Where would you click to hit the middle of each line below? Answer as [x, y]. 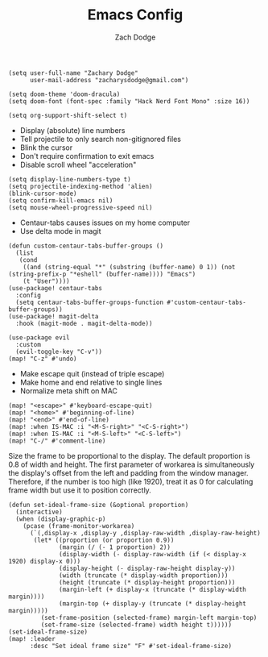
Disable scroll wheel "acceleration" [78, 164]
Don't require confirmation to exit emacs [87, 156]
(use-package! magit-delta [54, 316]
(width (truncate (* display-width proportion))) [144, 575]
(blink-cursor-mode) [43, 193]
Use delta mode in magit [61, 231]
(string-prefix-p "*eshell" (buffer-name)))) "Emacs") [102, 274]
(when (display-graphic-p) [61, 519]
